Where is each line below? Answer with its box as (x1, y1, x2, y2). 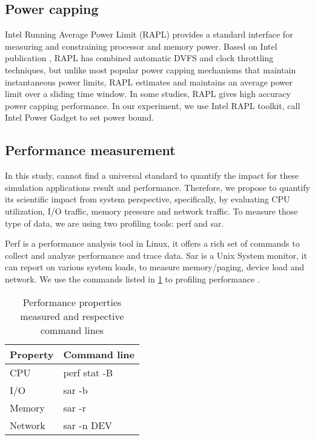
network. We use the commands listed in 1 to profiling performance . (5, 272, 260, 285)
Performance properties (22, 295, 122, 309)
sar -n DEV (63, 418, 113, 432)
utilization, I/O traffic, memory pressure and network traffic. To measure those (5, 204, 298, 217)
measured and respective (20, 308, 124, 323)
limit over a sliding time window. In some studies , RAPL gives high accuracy (5, 87, 291, 100)
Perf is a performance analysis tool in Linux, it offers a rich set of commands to (5, 237, 300, 250)
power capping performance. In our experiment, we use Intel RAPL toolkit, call (5, 99, 300, 112)
